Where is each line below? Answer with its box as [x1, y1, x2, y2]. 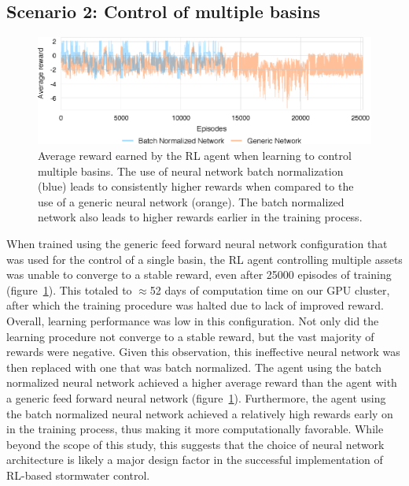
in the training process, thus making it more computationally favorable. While [6, 421, 384, 437]
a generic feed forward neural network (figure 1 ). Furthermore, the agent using [6, 389, 386, 406]
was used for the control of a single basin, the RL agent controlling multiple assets [6, 250, 403, 267]
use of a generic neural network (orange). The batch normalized [38, 193, 345, 210]
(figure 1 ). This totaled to [6, 281, 132, 298]
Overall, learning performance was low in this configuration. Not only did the [6, 312, 379, 328]
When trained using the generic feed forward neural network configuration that [6, 235, 388, 251]
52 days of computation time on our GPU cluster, [149, 281, 390, 298]
